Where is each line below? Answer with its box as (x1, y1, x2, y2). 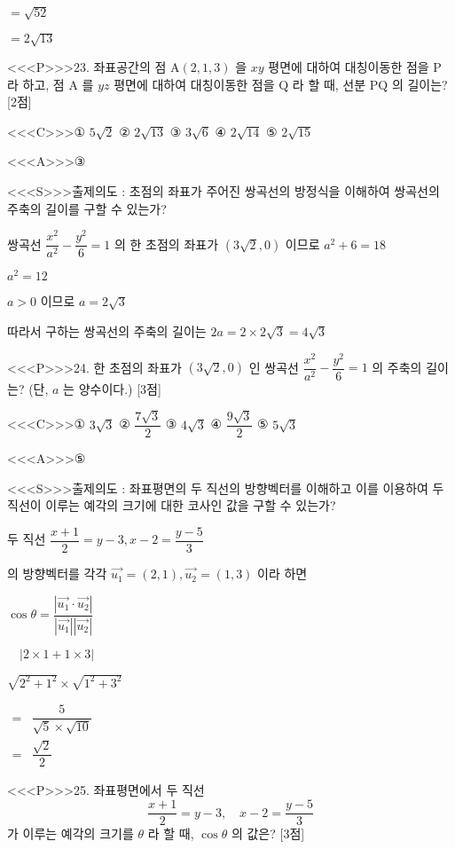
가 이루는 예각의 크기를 (7, 824, 134, 843)
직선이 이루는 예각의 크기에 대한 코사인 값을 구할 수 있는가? (7, 496, 336, 515)
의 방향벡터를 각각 (7, 564, 107, 583)
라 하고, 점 (7, 75, 65, 93)
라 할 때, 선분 (292, 75, 366, 93)
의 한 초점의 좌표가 (114, 234, 219, 253)
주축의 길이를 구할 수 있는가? (7, 199, 167, 217)
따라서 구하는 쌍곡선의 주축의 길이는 (7, 322, 207, 341)
